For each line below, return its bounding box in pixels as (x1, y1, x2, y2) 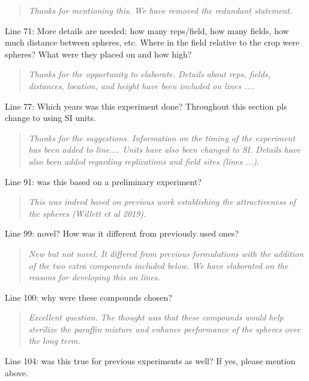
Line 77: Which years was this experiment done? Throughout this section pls (5, 99, 287, 112)
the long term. (28, 334, 80, 347)
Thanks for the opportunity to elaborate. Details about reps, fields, (28, 68, 271, 80)
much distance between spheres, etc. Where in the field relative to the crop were (5, 36, 299, 49)
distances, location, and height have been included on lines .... (28, 79, 255, 92)
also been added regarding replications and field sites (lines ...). (28, 155, 259, 167)
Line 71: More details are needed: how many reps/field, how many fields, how (5, 24, 289, 37)
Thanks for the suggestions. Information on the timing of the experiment (28, 131, 295, 144)
